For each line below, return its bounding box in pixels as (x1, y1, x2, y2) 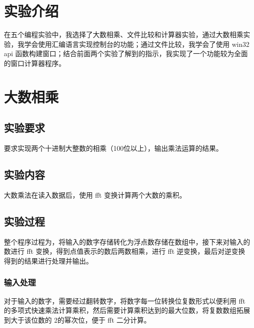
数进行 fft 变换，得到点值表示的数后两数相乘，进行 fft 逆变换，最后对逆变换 (4, 246, 245, 256)
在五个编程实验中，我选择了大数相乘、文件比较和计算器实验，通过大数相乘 (4, 29, 243, 40)
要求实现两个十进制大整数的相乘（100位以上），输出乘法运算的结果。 (4, 143, 223, 153)
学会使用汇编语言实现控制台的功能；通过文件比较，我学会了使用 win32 (24, 39, 250, 49)
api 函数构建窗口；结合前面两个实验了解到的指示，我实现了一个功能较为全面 (4, 48, 248, 59)
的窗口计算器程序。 (4, 58, 65, 68)
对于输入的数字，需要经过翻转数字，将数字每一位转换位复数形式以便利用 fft (4, 295, 246, 306)
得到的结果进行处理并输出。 (4, 255, 93, 266)
